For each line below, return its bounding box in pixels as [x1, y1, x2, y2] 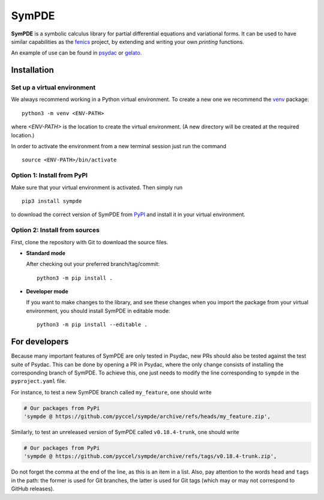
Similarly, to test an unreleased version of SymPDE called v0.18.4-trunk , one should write [11, 429, 239, 436]
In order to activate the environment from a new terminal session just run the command [11, 143, 227, 150]
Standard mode [26, 249, 66, 256]
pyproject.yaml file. [11, 378, 67, 385]
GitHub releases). [11, 485, 55, 492]
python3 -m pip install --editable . [37, 321, 148, 328]
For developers [11, 337, 69, 347]
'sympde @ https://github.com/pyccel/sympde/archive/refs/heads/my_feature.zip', [23, 413, 271, 420]
